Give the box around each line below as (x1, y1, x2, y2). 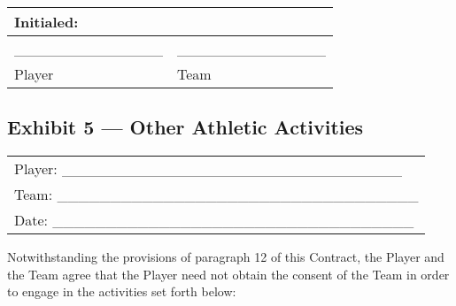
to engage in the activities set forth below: (7, 282, 236, 301)
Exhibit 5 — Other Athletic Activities (7, 113, 364, 141)
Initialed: (14, 11, 79, 32)
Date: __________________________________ (14, 210, 414, 231)
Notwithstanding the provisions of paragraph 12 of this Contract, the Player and (7, 248, 444, 266)
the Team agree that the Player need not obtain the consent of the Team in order (7, 264, 450, 283)
